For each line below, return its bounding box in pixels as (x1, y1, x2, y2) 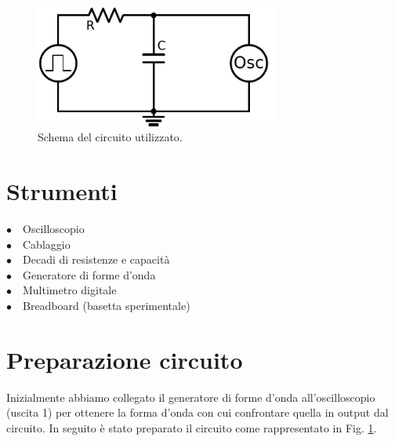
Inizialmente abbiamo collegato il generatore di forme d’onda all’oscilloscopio (6, 388, 375, 405)
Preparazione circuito (6, 343, 243, 375)
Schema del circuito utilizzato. (38, 129, 183, 145)
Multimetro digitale (23, 282, 117, 298)
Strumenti (6, 175, 118, 207)
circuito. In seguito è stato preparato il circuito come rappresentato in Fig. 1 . (6, 419, 377, 436)
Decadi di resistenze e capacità (23, 251, 170, 268)
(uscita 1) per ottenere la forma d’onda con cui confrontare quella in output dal (6, 404, 389, 421)
